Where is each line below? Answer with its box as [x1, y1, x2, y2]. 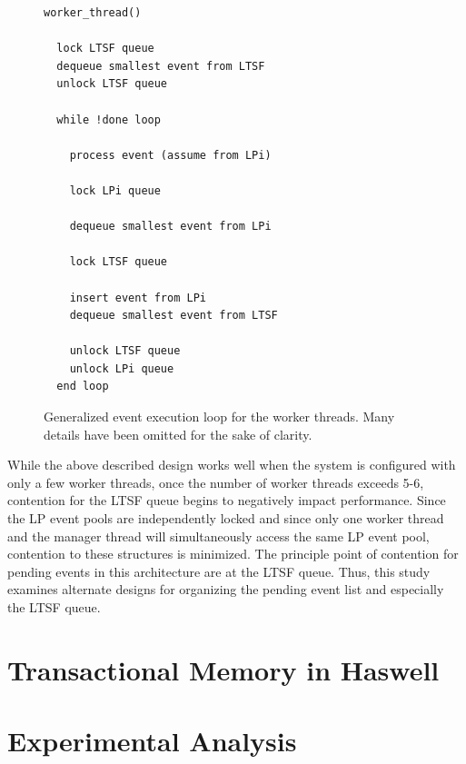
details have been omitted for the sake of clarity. [44, 424, 312, 443]
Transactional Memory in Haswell [7, 650, 440, 688]
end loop [56, 380, 109, 393]
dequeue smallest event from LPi [69, 220, 272, 233]
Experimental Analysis [7, 722, 297, 759]
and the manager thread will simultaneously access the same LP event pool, [7, 526, 430, 545]
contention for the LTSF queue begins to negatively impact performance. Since [7, 491, 446, 510]
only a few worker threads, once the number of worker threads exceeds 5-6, [7, 472, 424, 491]
